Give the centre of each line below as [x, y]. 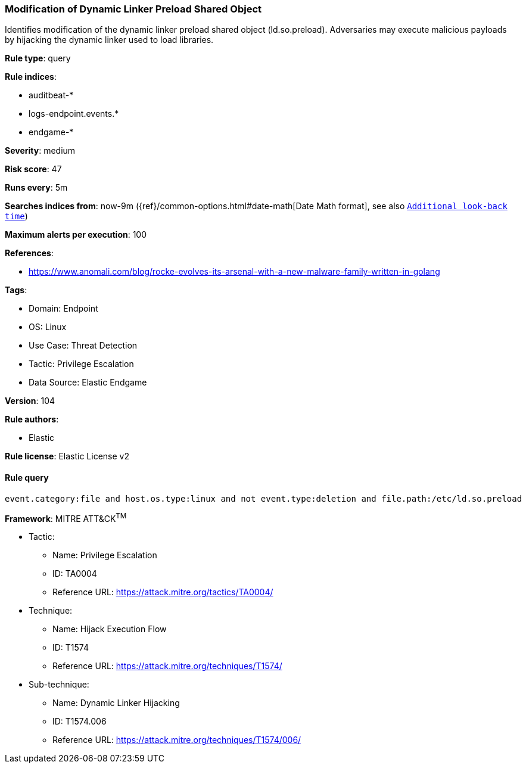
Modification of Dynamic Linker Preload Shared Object [133, 9]
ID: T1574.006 [80, 722]
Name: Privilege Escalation [105, 555]
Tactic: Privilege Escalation [81, 364]
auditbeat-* [51, 95]
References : [29, 253]
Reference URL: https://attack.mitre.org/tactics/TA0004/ [163, 592]
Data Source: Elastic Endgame [88, 383]
